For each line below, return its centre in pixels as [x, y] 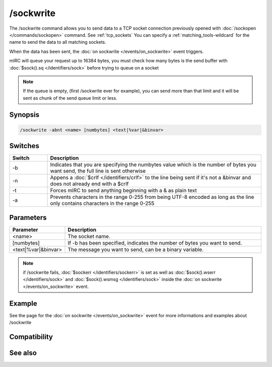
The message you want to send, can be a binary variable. [136, 249]
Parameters [28, 217]
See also [23, 353]
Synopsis [24, 115]
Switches [24, 146]
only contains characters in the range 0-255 [102, 203]
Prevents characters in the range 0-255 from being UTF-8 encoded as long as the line [152, 197]
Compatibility [31, 337]
